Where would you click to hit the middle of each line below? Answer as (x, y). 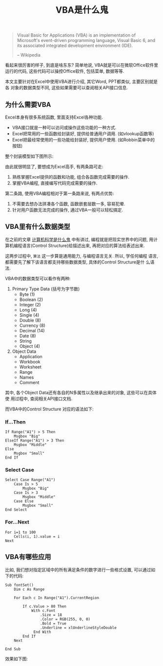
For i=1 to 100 (20, 532)
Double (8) (30, 320)
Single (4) (29, 315)
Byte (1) (27, 294)
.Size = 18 (51, 615)
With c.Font (43, 610)
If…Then (15, 422)
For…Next (17, 522)
